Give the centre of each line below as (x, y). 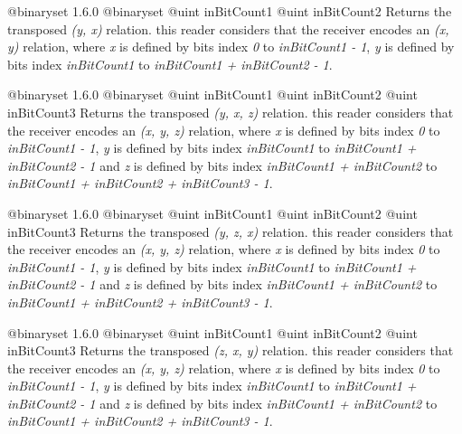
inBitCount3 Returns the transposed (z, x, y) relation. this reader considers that (231, 350)
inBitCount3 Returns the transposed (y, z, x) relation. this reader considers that (231, 231)
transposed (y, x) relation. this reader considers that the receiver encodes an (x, (228, 28)
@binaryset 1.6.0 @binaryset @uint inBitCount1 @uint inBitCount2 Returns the (230, 11)
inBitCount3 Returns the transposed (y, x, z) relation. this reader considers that (231, 112)
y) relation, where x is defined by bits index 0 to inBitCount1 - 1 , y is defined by (231, 47)
